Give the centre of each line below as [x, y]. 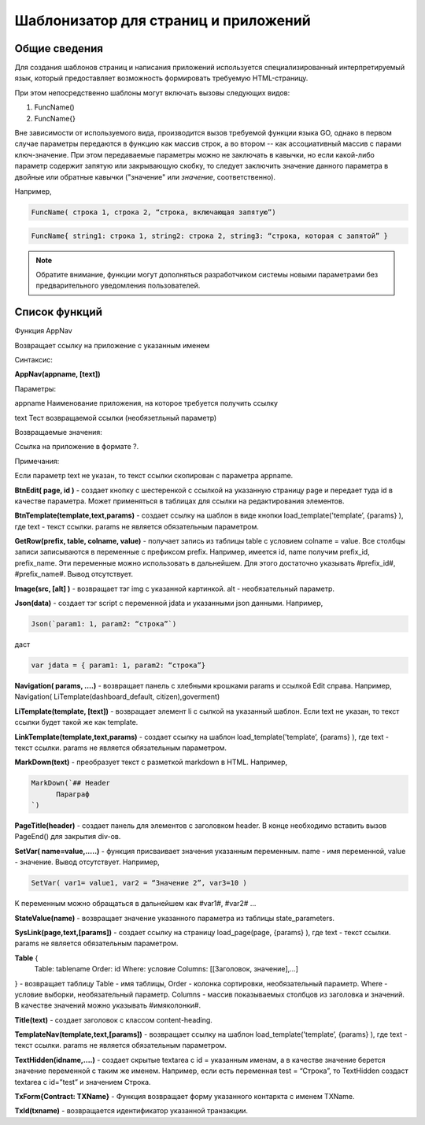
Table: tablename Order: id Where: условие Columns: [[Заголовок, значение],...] [166, 969]
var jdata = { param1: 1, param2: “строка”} [118, 665]
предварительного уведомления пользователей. [118, 286]
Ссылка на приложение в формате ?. [77, 447]
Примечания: [37, 461]
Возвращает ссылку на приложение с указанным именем [112, 345]
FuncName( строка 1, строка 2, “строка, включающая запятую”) [153, 212]
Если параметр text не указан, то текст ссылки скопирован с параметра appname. [154, 476]
